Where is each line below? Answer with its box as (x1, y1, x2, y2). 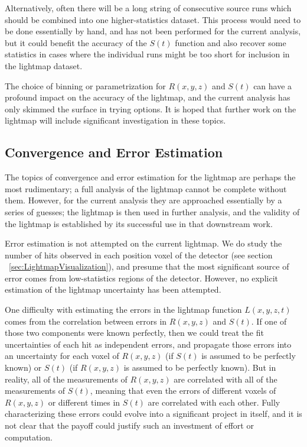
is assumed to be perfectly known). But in (123, 361, 276, 374)
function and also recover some (175, 36, 286, 48)
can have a (253, 79, 292, 92)
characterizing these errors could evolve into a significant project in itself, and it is (5, 407, 302, 420)
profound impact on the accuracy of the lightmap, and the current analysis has (5, 91, 290, 103)
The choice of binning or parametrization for (5, 79, 166, 92)
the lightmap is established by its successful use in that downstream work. (5, 217, 273, 229)
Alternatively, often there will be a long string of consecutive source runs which (5, 2, 292, 14)
